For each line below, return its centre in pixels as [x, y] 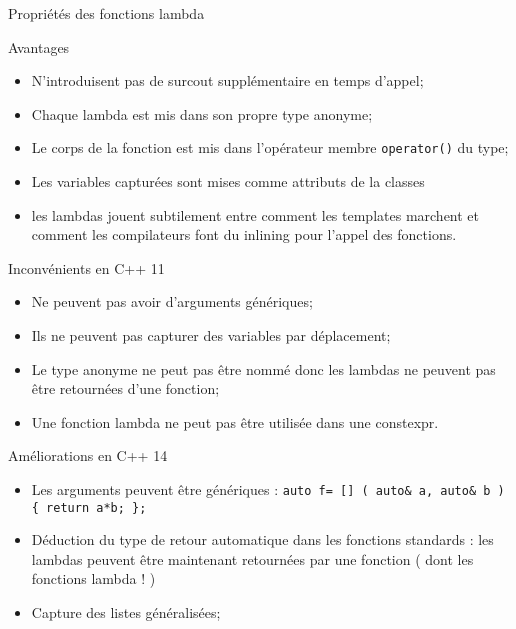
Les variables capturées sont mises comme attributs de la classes [228, 181]
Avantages [39, 46]
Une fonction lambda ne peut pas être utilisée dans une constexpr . [235, 421]
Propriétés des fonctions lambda [106, 13]
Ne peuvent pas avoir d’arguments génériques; [172, 301]
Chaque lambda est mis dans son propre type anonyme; [202, 113]
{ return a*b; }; [89, 507]
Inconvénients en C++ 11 [86, 267]
